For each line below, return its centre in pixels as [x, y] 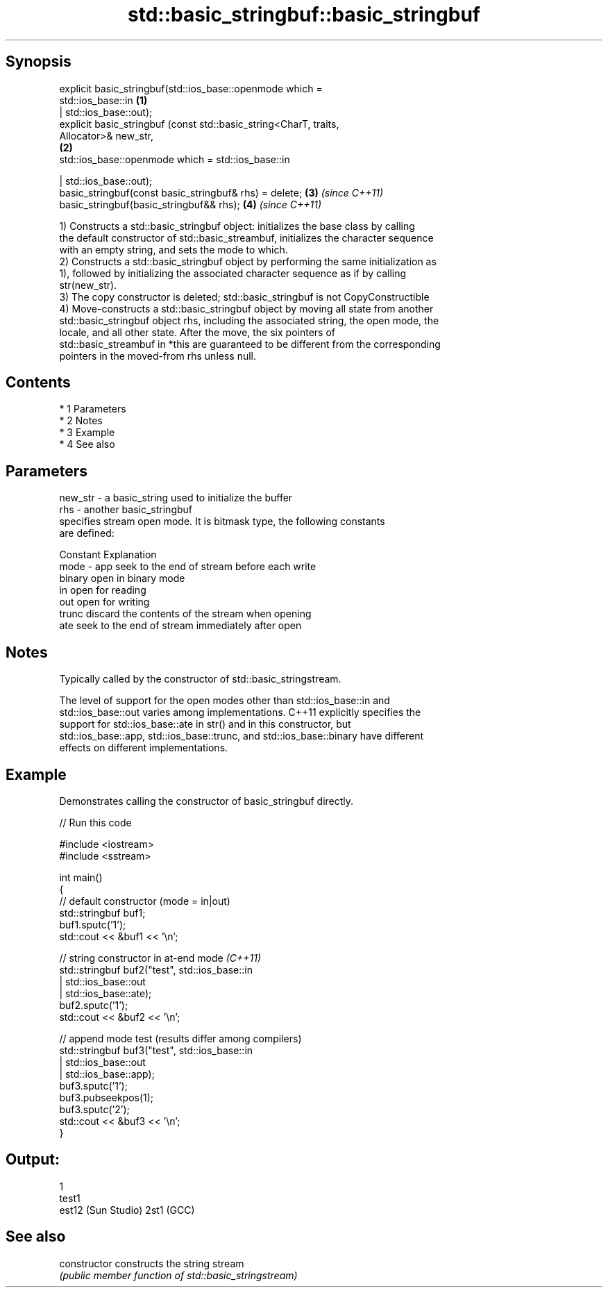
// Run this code [95, 822]
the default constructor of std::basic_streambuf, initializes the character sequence [246, 237]
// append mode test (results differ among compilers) [180, 1038]
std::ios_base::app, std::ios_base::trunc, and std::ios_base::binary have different [242, 736]
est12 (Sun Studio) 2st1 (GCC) [127, 1210]
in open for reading [103, 590]
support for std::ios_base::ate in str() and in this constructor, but [205, 724]
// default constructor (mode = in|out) [145, 901]
